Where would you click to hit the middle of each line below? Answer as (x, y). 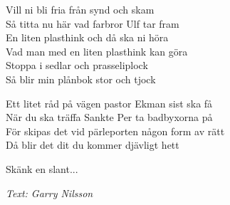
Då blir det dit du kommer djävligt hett (93, 145)
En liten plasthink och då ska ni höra (87, 37)
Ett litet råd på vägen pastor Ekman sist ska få (109, 103)
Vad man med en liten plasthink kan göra (97, 51)
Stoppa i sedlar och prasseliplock (77, 65)
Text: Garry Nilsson (49, 193)
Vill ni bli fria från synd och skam (80, 9)
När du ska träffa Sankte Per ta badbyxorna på (109, 117)
